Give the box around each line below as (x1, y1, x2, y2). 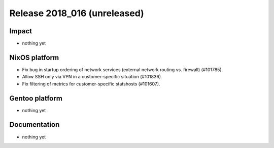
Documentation (9, 120, 60, 129)
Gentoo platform (9, 94, 63, 103)
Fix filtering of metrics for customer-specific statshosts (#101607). (22, 81, 160, 87)
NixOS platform (9, 53, 59, 62)
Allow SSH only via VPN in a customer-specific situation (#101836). (22, 74, 162, 80)
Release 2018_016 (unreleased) (9, 8, 144, 19)
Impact (9, 27, 32, 35)
